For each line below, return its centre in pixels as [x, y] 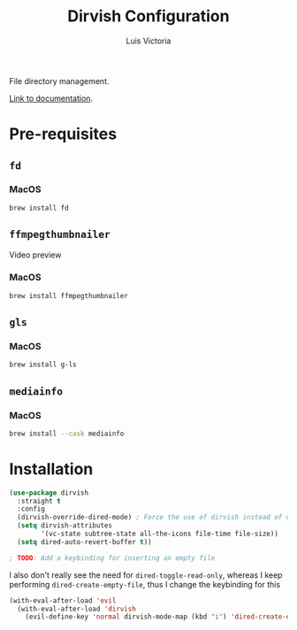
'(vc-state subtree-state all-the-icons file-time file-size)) [160, 534]
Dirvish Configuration [148, 16]
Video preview [35, 255]
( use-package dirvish [49, 493]
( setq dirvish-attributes [65, 526]
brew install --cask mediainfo [67, 434]
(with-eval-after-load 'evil [63, 600]
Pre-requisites [63, 134]
